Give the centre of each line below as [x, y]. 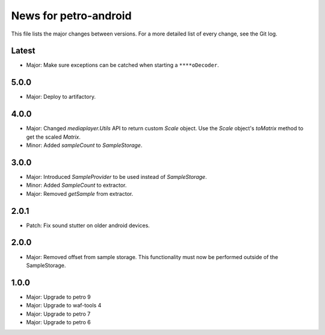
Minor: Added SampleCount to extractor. [76, 185]
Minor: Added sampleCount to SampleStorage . [84, 145]
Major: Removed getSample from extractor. [80, 193]
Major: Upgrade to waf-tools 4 [64, 305]
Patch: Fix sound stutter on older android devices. [88, 225]
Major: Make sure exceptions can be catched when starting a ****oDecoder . [122, 65]
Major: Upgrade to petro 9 [59, 297]
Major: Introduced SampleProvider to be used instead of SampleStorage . [116, 177]
